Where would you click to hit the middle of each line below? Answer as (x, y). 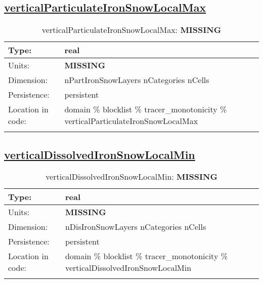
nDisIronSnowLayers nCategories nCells (136, 227)
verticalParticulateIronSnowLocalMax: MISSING (131, 30)
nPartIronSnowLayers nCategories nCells (137, 80)
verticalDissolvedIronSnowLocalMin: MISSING (131, 177)
